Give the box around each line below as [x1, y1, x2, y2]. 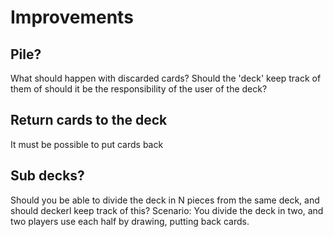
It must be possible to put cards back [10, 138, 164, 150]
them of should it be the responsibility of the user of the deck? [10, 83, 268, 95]
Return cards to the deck [10, 112, 168, 129]
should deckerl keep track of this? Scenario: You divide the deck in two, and [10, 204, 324, 216]
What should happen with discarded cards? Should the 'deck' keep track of [10, 72, 322, 84]
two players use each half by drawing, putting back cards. [10, 215, 250, 227]
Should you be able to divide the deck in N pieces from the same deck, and [10, 194, 320, 206]
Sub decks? [10, 167, 85, 185]
